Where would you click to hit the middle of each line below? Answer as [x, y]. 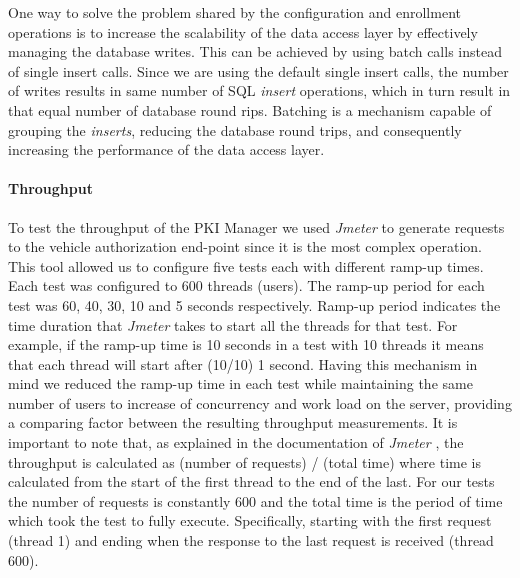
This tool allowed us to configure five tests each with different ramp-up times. [246, 265]
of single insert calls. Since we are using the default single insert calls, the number [258, 70]
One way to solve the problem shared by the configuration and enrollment [234, 12]
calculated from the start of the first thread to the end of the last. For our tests [251, 481]
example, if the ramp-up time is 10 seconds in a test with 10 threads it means [246, 344]
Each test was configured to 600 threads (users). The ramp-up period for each [246, 285]
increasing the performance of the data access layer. [166, 149]
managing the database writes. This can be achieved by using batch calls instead [255, 51]
